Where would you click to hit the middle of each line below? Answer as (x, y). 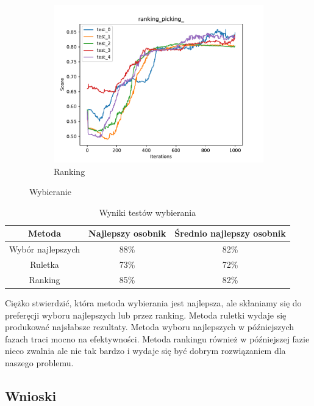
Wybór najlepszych (45, 249)
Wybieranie (50, 192)
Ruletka (45, 264)
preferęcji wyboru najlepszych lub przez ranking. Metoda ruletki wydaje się (146, 315)
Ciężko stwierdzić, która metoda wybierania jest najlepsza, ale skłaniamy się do (153, 303)
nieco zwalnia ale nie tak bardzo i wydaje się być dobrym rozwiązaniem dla (145, 351)
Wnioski (31, 395)
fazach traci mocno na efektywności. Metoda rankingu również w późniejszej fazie (157, 338)
